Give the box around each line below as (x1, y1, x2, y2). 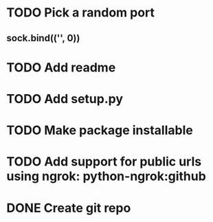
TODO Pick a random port (6, 5, 155, 21)
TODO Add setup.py (6, 91, 124, 107)
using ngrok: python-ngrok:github (6, 168, 207, 184)
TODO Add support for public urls (6, 154, 202, 170)
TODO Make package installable (6, 122, 193, 138)
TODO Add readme (6, 60, 116, 75)
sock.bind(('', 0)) (6, 32, 80, 44)
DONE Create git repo (6, 200, 131, 216)
